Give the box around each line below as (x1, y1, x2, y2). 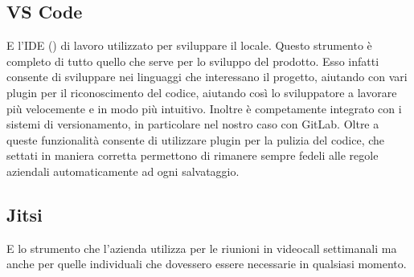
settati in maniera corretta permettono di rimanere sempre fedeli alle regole (6, 147, 379, 164)
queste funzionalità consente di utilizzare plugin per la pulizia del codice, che (6, 131, 385, 148)
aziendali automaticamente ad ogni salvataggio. (6, 162, 240, 179)
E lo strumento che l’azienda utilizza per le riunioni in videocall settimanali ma (6, 239, 397, 256)
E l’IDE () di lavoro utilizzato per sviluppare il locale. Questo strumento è (6, 37, 372, 54)
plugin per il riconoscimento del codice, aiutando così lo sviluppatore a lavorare (6, 84, 397, 100)
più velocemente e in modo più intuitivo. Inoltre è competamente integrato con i (6, 100, 402, 116)
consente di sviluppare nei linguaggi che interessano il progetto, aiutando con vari (6, 68, 408, 85)
